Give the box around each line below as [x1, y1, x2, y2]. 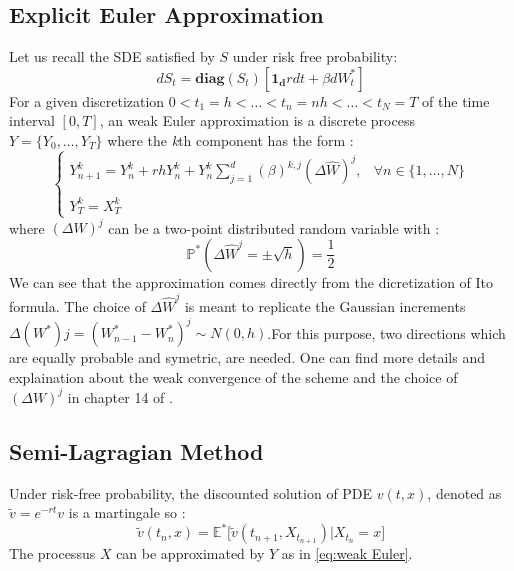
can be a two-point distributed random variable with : [108, 217, 440, 238]
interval [9, 110, 55, 131]
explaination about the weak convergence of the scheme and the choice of [9, 366, 458, 387]
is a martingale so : [68, 502, 186, 523]
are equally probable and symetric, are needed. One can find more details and [9, 347, 485, 368]
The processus [9, 543, 96, 564]
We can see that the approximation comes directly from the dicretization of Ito [9, 271, 494, 292]
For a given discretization [9, 90, 165, 111]
